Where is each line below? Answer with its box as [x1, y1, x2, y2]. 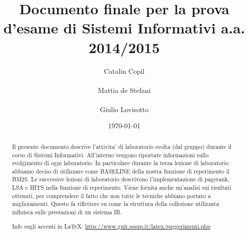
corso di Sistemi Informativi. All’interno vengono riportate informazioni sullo [12, 150, 209, 159]
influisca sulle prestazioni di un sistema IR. [12, 208, 122, 216]
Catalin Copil [104, 65, 145, 76]
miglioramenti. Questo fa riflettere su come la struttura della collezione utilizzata [12, 200, 219, 208]
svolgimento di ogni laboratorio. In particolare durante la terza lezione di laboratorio [12, 159, 229, 167]
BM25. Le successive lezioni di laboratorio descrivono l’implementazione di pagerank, [12, 175, 230, 183]
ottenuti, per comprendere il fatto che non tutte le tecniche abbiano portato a [12, 191, 211, 200]
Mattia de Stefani [98, 85, 151, 95]
